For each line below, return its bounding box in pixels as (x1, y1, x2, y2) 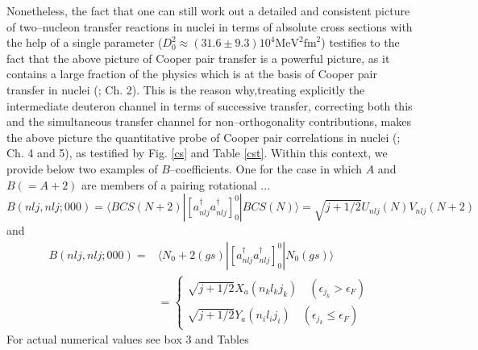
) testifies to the (321, 34, 400, 51)
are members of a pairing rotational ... (81, 176, 271, 193)
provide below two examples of (6, 160, 158, 177)
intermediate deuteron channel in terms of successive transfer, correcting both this (6, 97, 413, 114)
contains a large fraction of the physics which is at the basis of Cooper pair (6, 65, 377, 82)
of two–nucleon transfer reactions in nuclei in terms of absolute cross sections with (6, 18, 413, 35)
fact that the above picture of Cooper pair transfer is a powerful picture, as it (6, 49, 390, 66)
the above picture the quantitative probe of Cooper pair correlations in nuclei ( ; (6, 128, 401, 145)
